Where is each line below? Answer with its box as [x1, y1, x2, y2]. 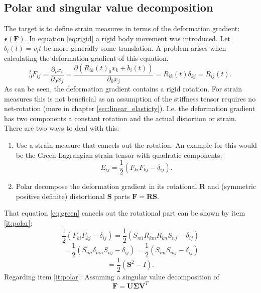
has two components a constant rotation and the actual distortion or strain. [4, 113, 237, 123]
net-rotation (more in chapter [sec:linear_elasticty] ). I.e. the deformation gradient [4, 103, 255, 114]
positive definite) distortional [16, 190, 105, 201]
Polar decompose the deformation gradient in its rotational [16, 181, 197, 191]
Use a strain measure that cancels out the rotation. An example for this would [16, 140, 257, 150]
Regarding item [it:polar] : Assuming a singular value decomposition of [4, 271, 219, 281]
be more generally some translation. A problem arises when [44, 43, 226, 53]
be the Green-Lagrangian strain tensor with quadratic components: [16, 149, 222, 160]
